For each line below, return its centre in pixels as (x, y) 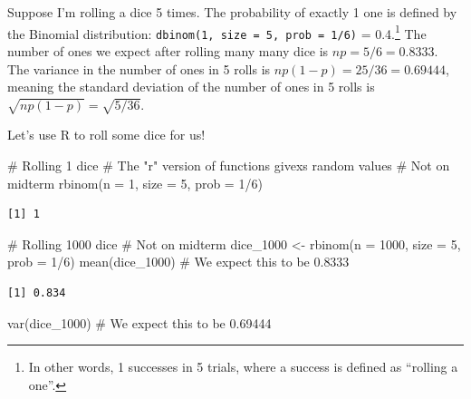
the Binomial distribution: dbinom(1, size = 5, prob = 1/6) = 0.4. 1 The (217, 32)
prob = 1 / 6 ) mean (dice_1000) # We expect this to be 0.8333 (178, 262)
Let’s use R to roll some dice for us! (106, 135)
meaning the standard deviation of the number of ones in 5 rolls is (191, 87)
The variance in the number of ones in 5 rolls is (139, 68)
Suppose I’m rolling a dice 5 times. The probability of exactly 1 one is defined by (232, 12)
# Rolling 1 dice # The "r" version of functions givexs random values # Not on (229, 165)
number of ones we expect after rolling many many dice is (168, 50)
